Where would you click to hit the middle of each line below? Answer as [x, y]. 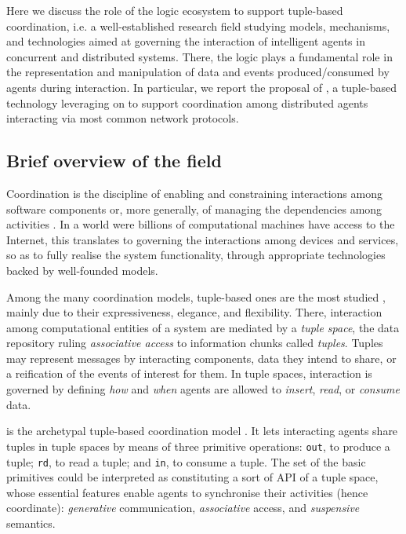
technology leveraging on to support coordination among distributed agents [187, 102]
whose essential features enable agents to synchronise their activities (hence [187, 492]
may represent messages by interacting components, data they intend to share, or [201, 358]
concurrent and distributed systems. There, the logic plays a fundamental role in [199, 56]
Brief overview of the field [114, 161]
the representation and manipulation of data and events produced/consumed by [198, 72]
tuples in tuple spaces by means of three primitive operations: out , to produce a [198, 446]
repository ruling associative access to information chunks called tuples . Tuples [195, 343]
